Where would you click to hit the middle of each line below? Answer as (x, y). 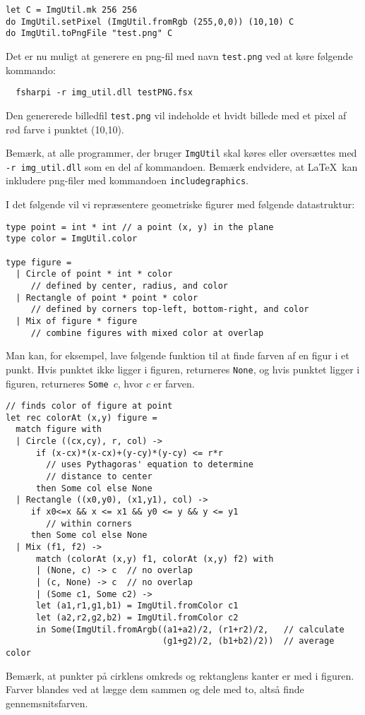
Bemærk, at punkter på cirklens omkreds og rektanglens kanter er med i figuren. (180, 675)
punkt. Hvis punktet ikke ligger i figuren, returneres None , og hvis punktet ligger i (183, 369)
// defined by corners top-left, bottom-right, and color (170, 310)
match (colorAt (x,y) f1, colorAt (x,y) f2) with (155, 559)
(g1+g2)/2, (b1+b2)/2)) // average (248, 641)
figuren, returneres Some (57, 383)
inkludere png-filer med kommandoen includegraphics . (127, 180)
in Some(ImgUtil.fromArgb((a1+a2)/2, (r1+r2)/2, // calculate (190, 629)
